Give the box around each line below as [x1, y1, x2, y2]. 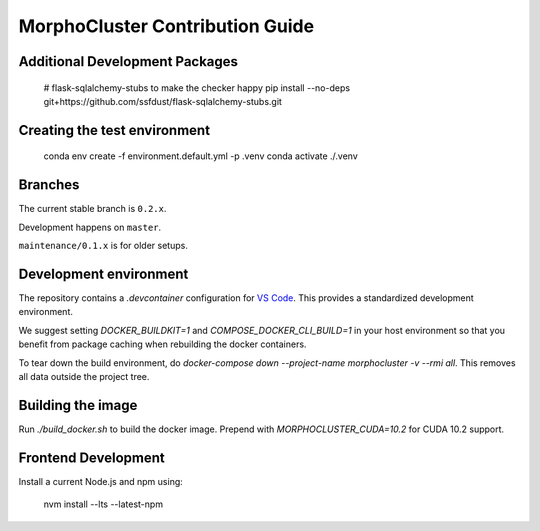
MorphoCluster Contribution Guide [18, 15, 315, 37]
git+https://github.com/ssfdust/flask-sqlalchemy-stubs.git [43, 95, 282, 107]
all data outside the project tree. [18, 370, 150, 382]
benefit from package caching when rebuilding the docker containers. [18, 338, 307, 350]
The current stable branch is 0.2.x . [18, 203, 167, 215]
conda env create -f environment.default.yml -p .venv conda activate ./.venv [43, 150, 359, 162]
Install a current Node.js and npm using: [18, 475, 184, 487]
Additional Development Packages [18, 53, 239, 70]
